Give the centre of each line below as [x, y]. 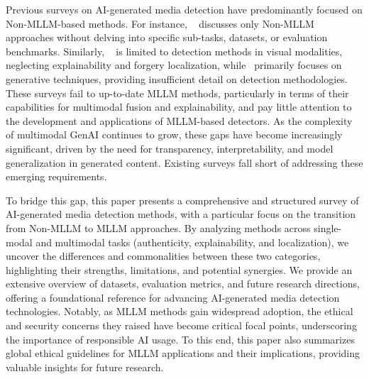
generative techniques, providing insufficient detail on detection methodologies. [177, 78]
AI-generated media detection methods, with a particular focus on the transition [181, 214]
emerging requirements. [56, 176]
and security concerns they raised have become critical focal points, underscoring [181, 325]
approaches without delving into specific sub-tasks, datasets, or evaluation [167, 37]
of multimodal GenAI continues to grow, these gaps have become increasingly [174, 134]
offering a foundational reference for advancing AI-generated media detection [173, 297]
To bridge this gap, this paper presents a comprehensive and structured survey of [182, 200]
